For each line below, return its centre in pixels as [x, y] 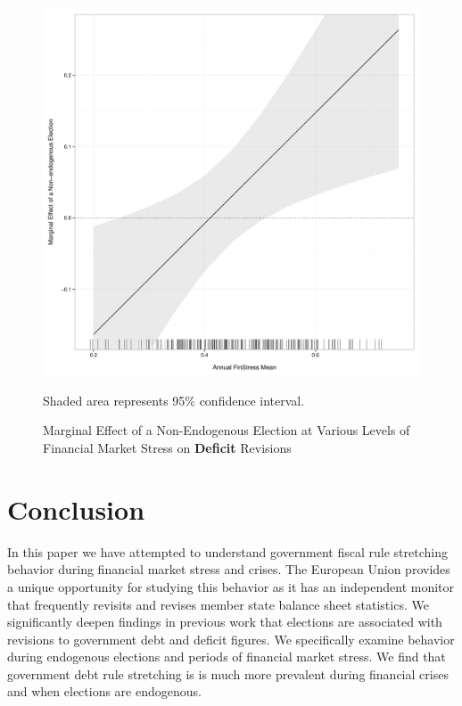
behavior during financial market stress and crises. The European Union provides [229, 569]
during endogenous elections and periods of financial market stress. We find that [227, 657]
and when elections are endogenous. [104, 691]
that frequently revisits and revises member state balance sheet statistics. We [218, 604]
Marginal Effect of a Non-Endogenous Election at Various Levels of [227, 430]
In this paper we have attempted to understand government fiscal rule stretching [227, 551]
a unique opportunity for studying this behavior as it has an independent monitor [231, 586]
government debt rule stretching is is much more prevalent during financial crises [228, 673]
